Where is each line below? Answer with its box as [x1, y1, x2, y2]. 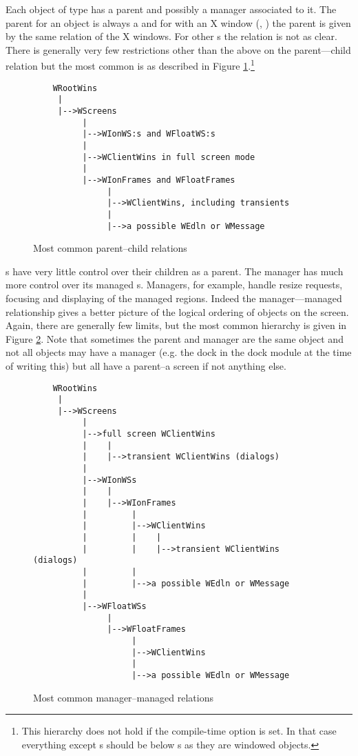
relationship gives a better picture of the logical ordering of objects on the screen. [6, 304, 349, 319]
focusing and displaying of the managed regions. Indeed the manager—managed [6, 290, 342, 305]
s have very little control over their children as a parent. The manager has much [6, 263, 344, 278]
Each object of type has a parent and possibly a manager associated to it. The [6, 2, 337, 16]
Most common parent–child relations [33, 241, 187, 255]
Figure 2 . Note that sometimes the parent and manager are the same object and [6, 331, 344, 346]
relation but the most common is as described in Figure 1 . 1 [6, 57, 255, 73]
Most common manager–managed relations [33, 690, 213, 704]
